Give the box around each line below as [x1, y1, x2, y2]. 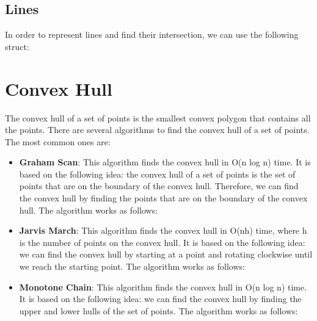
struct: [5, 40, 29, 52]
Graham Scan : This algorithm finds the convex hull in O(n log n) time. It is [19, 156, 311, 168]
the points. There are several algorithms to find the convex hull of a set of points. [5, 123, 310, 136]
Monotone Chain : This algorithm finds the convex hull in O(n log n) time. [19, 280, 307, 293]
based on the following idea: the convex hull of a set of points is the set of [19, 167, 296, 180]
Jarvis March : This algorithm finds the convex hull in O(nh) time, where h [19, 224, 307, 237]
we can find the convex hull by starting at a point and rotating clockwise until [19, 248, 313, 261]
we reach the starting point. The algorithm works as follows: [19, 260, 245, 273]
